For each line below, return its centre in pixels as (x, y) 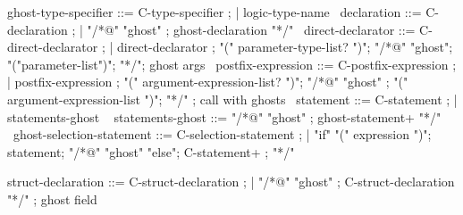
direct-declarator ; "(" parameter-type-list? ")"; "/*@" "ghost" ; (285, 47)
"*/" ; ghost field (52, 198)
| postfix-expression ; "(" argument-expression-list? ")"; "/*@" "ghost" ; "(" (208, 82)
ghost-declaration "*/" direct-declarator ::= (294, 29)
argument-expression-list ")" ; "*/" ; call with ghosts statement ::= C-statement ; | (232, 99)
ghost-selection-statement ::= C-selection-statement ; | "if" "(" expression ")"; (222, 134)
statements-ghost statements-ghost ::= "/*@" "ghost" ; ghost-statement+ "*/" (224, 116)
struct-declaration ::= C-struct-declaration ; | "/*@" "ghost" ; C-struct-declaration (231, 182)
